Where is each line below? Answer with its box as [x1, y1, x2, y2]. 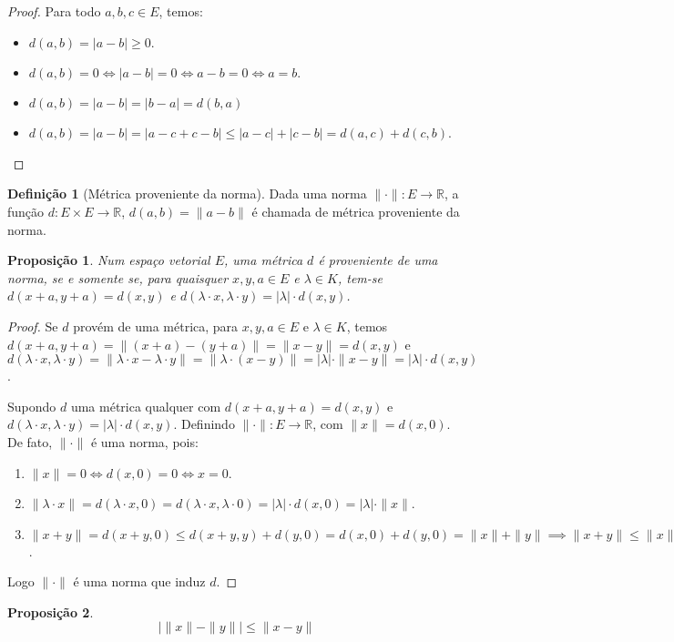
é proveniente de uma [318, 250, 438, 270]
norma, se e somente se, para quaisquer [7, 268, 229, 287]
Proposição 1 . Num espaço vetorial [7, 250, 210, 270]
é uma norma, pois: [90, 432, 199, 451]
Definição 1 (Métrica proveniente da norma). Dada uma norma [7, 184, 367, 203]
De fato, [7, 432, 53, 451]
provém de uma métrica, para [73, 316, 239, 335]
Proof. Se [7, 316, 58, 335]
